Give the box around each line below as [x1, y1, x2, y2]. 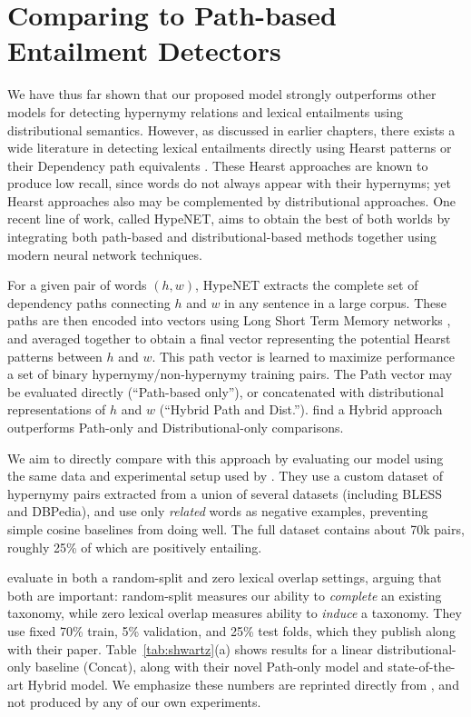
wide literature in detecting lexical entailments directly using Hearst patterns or [7, 138, 452, 157]
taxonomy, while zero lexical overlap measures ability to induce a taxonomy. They [7, 603, 462, 622]
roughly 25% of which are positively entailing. [7, 537, 262, 556]
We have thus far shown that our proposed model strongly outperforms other [7, 85, 437, 104]
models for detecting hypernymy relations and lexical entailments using [7, 102, 403, 121]
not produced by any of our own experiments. [7, 692, 261, 712]
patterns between [7, 346, 103, 365]
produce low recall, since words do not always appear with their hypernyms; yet [7, 174, 451, 193]
